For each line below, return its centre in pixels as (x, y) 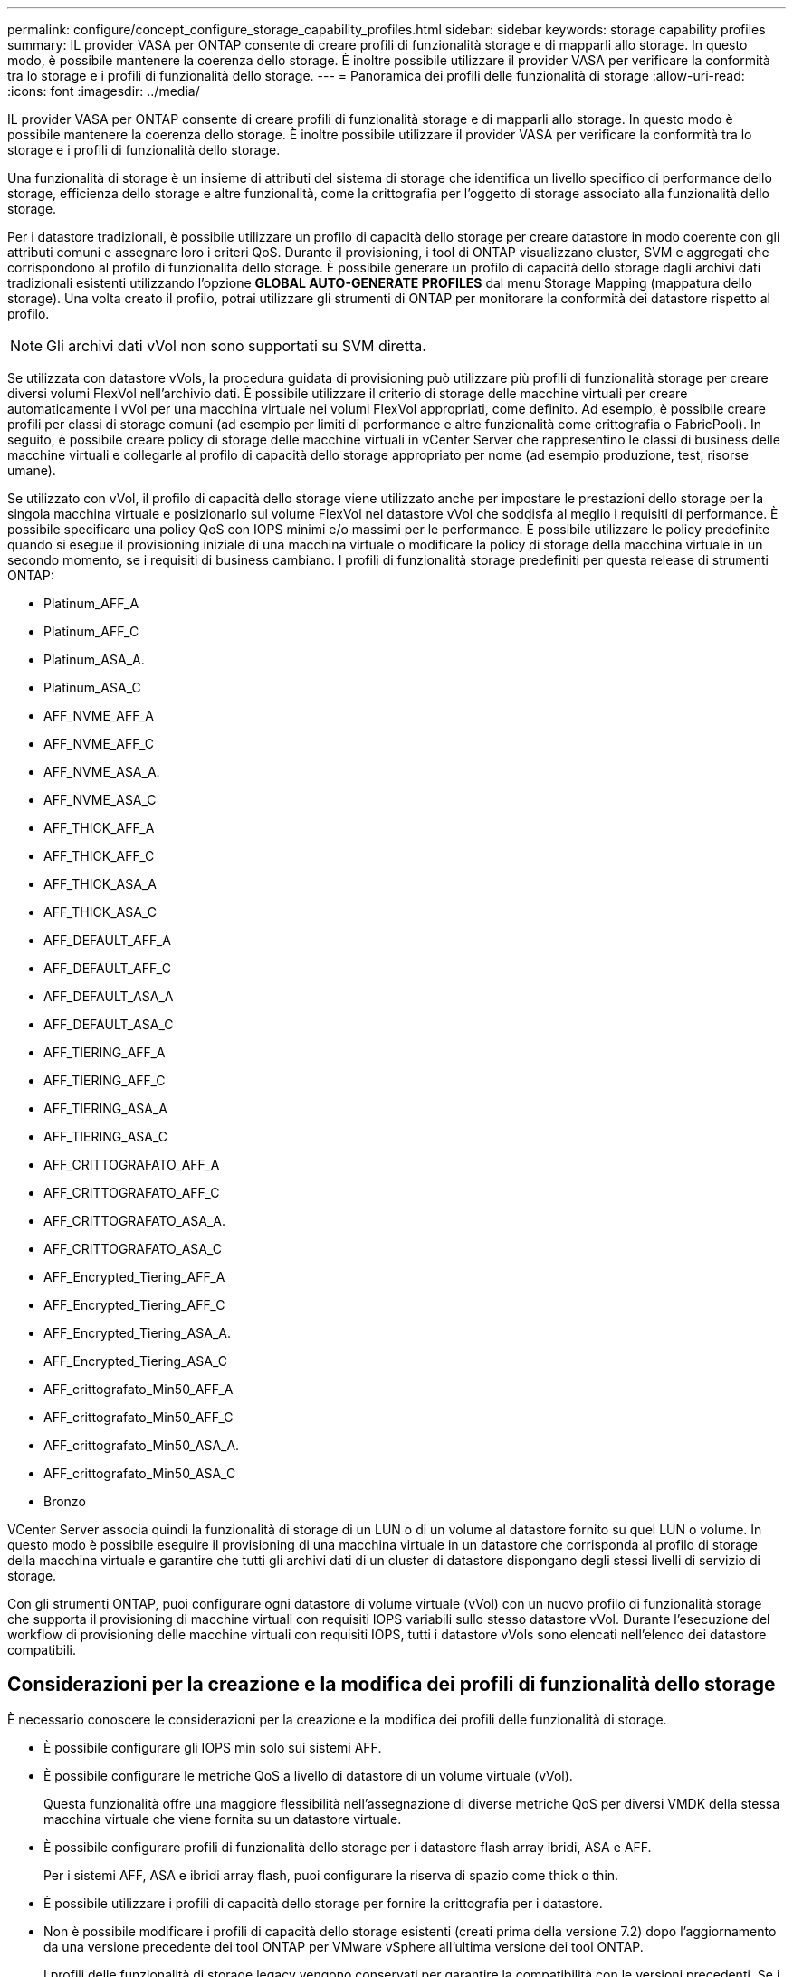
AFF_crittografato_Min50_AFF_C (139, 1417)
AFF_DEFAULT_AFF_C (107, 968)
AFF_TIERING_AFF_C (105, 1080)
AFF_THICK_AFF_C (99, 856)
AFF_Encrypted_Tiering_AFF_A (134, 1277)
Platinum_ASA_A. (94, 659)
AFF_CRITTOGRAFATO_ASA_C (133, 1249)
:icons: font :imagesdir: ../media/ (104, 91)
